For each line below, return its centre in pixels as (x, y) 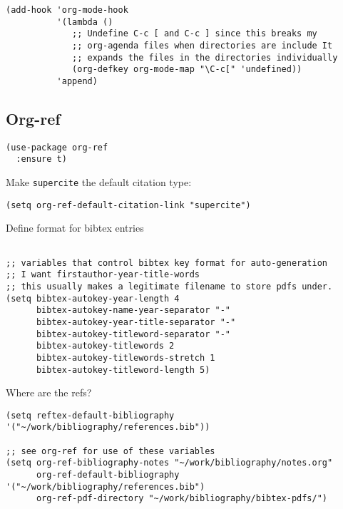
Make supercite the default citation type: (99, 182)
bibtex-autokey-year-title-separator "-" (136, 322)
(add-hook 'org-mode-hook (67, 10)
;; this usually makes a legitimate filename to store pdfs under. (169, 286)
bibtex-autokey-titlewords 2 (105, 346)
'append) (77, 81)
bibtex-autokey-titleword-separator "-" (133, 334)
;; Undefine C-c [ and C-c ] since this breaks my (195, 34)
